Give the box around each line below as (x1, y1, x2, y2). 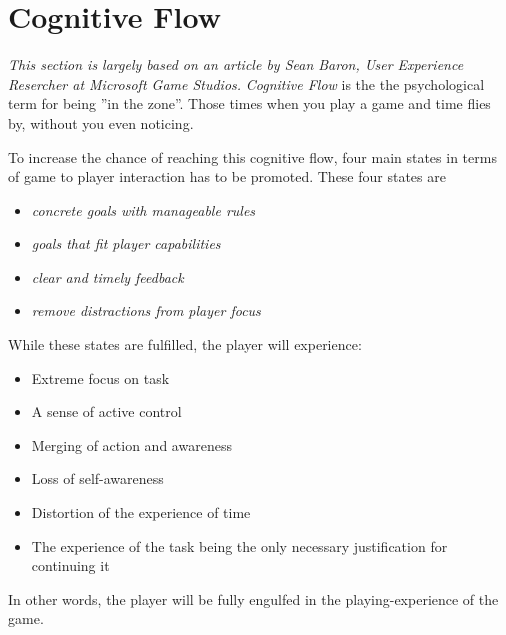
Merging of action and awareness (31, 434, 232, 455)
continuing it (31, 555, 110, 576)
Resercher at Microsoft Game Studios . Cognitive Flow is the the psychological (8, 73, 485, 94)
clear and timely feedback (31, 266, 184, 287)
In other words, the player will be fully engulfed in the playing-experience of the (8, 588, 499, 609)
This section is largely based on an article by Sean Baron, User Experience (8, 54, 464, 75)
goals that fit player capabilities (31, 233, 221, 254)
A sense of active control (31, 401, 182, 422)
